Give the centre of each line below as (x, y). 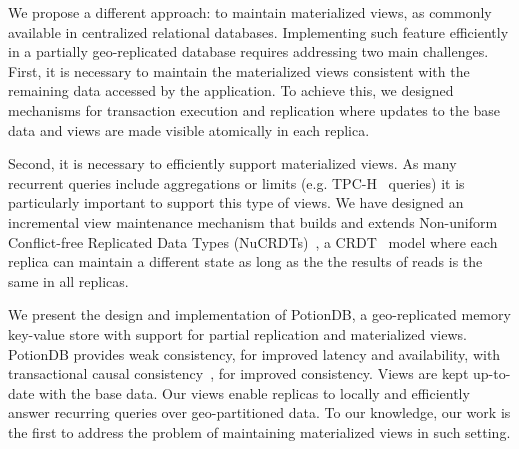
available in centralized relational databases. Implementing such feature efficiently (258, 31)
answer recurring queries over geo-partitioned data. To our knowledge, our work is (259, 412)
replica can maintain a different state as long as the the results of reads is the (245, 261)
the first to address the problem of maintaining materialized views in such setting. (259, 431)
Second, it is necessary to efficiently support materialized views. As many (232, 163)
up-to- (492, 373)
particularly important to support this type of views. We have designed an (236, 202)
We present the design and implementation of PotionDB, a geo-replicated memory (259, 314)
